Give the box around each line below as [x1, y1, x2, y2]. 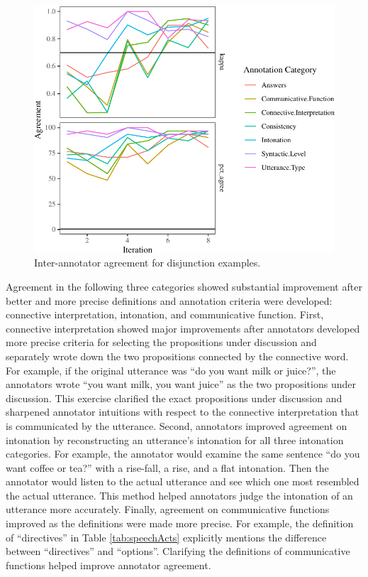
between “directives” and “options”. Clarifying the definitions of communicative [6, 544, 350, 559]
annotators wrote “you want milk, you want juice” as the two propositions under [6, 377, 356, 392]
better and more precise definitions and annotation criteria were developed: [6, 293, 333, 308]
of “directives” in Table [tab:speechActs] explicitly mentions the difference [6, 529, 327, 544]
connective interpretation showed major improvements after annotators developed [6, 320, 360, 335]
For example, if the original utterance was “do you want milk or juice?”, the [6, 362, 336, 377]
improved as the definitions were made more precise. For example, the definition [6, 516, 354, 531]
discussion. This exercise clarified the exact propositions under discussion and [6, 390, 342, 405]
